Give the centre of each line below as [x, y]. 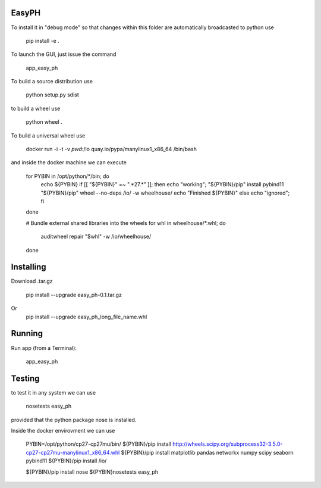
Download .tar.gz [32, 281]
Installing [29, 267]
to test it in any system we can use [53, 392]
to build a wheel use [36, 108]
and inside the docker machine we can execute [69, 162]
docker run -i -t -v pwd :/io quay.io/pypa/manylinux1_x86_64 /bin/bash [111, 149]
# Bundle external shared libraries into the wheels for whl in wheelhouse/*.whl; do [126, 223]
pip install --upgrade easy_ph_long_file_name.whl [86, 317]
